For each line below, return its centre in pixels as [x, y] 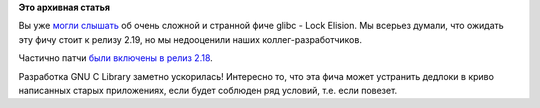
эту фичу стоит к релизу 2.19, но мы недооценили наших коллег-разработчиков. [190, 39]
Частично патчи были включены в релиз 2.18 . [116, 58]
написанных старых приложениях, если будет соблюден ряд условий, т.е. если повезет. [208, 90]
